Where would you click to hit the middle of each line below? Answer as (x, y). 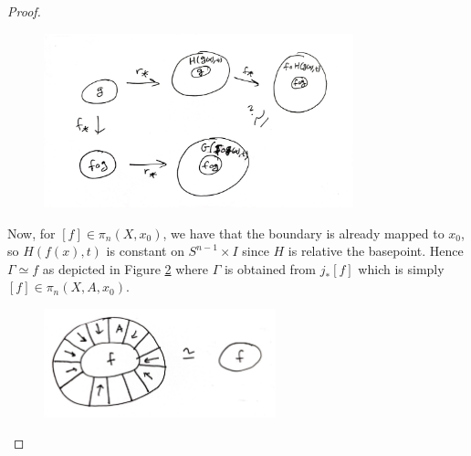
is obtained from (270, 268)
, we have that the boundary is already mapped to (304, 233)
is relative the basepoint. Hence (376, 251)
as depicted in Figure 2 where (126, 268)
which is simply (401, 268)
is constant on (145, 251)
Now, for (31, 233)
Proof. (24, 11)
